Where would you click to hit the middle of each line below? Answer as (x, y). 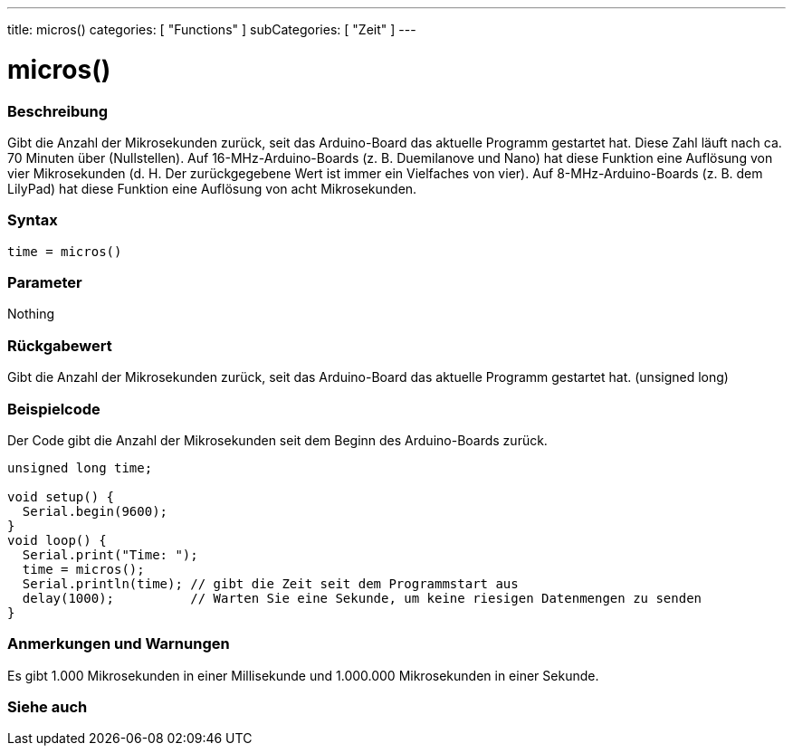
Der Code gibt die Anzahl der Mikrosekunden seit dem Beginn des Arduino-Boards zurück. (277, 440)
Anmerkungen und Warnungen (119, 644)
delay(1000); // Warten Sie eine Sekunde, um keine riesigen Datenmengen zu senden (362, 598)
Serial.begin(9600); (95, 511)
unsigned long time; (80, 467)
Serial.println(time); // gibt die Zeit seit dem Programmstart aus (270, 583)
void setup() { (61, 496)
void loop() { (57, 540)
